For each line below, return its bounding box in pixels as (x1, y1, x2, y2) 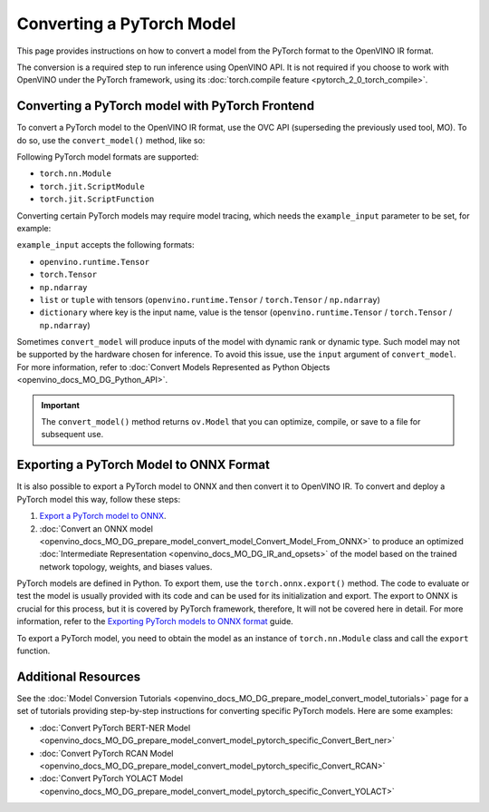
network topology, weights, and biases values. (39, 561, 213, 572)
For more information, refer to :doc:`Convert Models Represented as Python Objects (16, 361, 331, 372)
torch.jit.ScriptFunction (39, 194, 155, 204)
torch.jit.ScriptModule (39, 181, 145, 191)
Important (41, 399, 81, 410)
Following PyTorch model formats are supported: (16, 152, 199, 162)
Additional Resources (16, 669, 140, 684)
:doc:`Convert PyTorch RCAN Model (39, 748, 174, 758)
